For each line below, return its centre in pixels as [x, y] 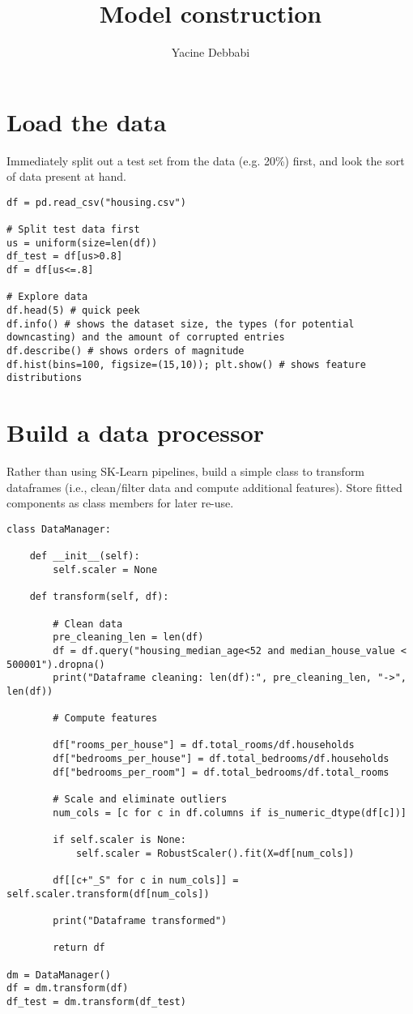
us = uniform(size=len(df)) [82, 243]
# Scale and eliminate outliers [140, 800]
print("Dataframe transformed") [140, 920]
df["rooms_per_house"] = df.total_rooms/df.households [204, 745]
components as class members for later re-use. [120, 503]
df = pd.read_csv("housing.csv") [96, 202]
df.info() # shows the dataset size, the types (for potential [181, 324]
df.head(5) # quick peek [73, 311]
